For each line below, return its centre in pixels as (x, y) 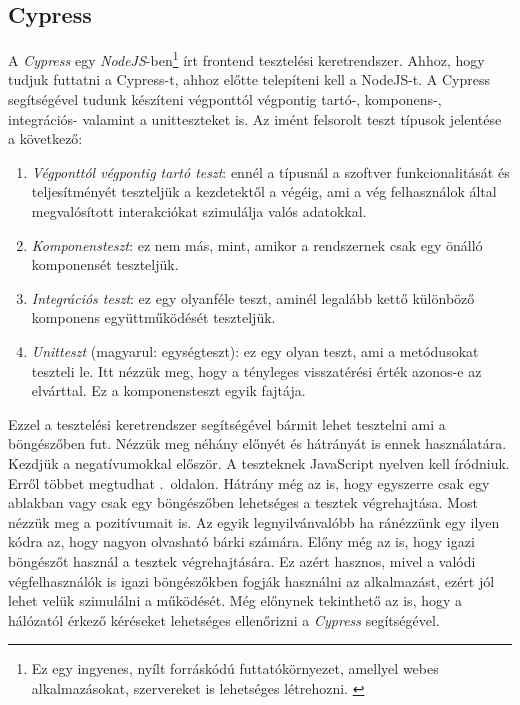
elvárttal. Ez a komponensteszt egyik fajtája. (168, 390)
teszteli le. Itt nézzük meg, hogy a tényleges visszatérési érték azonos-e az (256, 370)
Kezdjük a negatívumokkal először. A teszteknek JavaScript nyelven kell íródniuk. (259, 462)
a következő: (45, 138)
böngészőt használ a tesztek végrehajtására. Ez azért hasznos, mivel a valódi (242, 560)
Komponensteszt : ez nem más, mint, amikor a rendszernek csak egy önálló (257, 244)
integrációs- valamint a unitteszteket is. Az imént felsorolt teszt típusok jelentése (255, 118)
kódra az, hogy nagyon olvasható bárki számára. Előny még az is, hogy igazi (241, 541)
